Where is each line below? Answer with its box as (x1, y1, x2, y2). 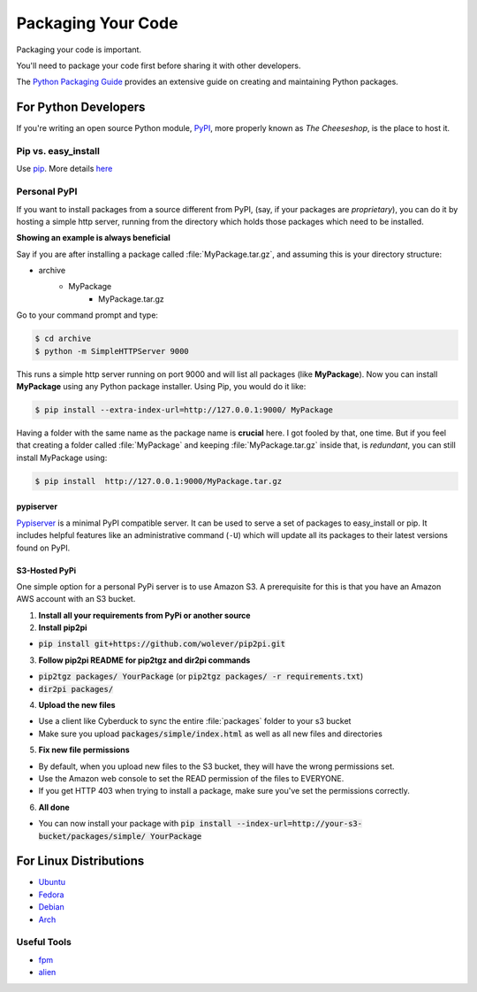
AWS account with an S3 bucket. (16, 594, 136, 604)
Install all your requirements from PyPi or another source (38, 610, 251, 620)
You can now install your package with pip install (38, 819, 232, 829)
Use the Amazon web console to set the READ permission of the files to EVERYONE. (38, 773, 344, 783)
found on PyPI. (16, 542, 71, 553)
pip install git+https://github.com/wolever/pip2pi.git (38, 639, 286, 650)
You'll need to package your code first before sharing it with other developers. (16, 60, 301, 71)
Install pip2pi (38, 622, 87, 633)
